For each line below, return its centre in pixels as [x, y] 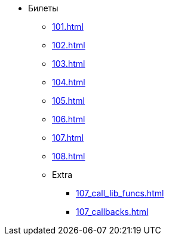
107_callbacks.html [112, 212]
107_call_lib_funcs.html [120, 193]
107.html [68, 138]
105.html [69, 101]
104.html [69, 82]
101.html [68, 27]
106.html [69, 119]
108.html [69, 156]
